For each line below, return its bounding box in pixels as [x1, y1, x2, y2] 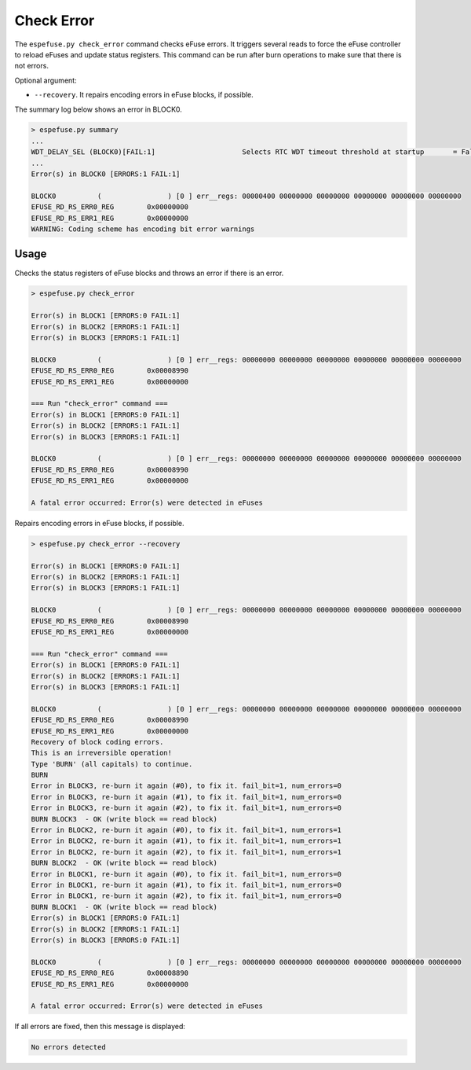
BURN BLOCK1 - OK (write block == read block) [31, 903, 217, 911]
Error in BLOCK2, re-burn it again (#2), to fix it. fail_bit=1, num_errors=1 [31, 848, 341, 856]
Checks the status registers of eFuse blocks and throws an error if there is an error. [14, 268, 284, 278]
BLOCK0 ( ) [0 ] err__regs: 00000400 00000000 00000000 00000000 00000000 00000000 [31, 191, 462, 200]
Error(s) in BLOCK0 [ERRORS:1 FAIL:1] [31, 170, 181, 178]
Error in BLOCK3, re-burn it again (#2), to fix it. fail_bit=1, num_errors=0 [31, 803, 341, 813]
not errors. [14, 61, 49, 71]
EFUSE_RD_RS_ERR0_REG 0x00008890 [31, 969, 188, 978]
